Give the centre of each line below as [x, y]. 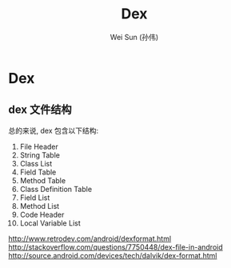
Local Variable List [50, 223]
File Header [39, 146]
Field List [35, 198]
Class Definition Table [56, 189]
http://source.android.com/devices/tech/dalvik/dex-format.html [113, 255]
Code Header [42, 214]
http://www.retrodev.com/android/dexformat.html [90, 238]
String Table [40, 155]
